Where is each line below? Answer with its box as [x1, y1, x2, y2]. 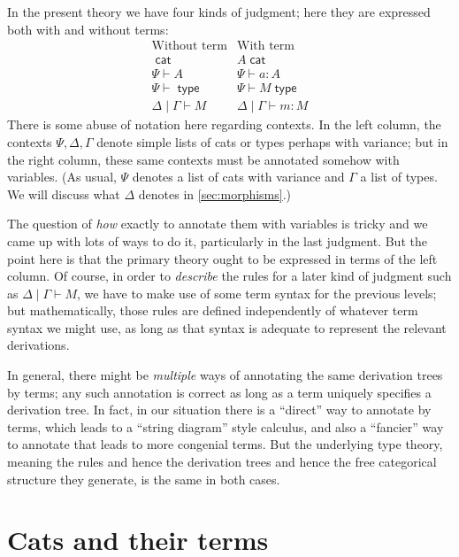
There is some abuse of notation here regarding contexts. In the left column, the [7, 115, 441, 134]
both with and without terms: [7, 19, 169, 38]
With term [237, 40, 295, 53]
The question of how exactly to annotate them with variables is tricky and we [7, 214, 428, 233]
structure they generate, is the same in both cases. [7, 469, 280, 488]
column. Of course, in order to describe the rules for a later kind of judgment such [7, 267, 452, 285]
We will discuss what [7, 184, 120, 203]
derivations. [7, 336, 70, 354]
